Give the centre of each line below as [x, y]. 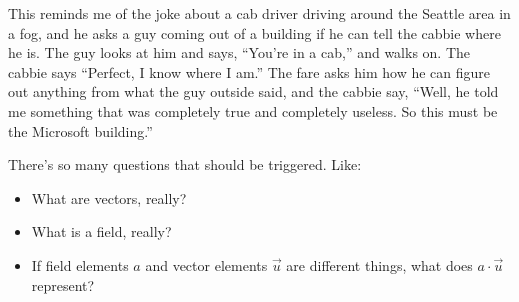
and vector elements [206, 264]
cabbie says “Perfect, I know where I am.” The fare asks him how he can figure [249, 71]
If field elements [80, 264]
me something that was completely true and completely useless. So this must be [253, 110]
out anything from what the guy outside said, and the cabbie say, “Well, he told [253, 91]
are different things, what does [379, 264]
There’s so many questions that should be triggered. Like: [185, 164]
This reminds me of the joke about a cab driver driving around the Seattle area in [259, 13]
